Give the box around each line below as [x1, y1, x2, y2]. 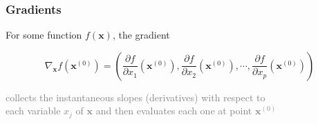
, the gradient [112, 28, 170, 42]
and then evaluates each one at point [95, 103, 252, 118]
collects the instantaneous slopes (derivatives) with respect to [6, 90, 265, 104]
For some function [6, 28, 82, 42]
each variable [6, 103, 61, 118]
